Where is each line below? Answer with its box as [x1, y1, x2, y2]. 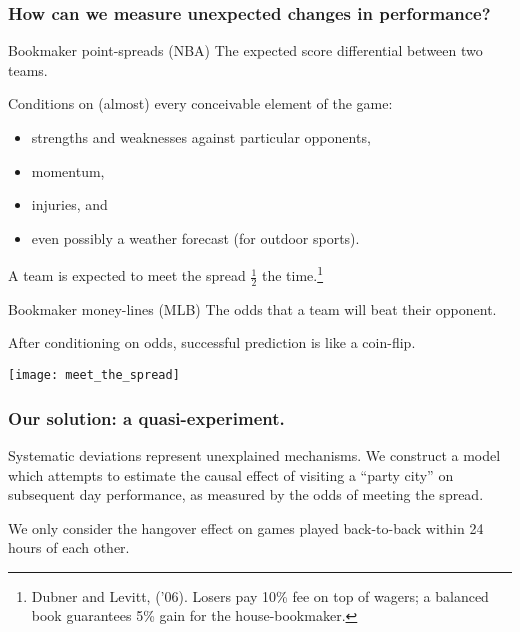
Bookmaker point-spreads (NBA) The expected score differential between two [8, 40, 483, 61]
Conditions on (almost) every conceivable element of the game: [8, 93, 393, 114]
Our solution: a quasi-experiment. [8, 405, 285, 430]
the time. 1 [261, 262, 324, 286]
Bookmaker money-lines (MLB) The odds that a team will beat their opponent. [8, 298, 497, 319]
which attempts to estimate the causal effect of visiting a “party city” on [8, 464, 454, 485]
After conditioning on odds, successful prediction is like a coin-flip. [8, 332, 416, 353]
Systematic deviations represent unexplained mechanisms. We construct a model [8, 444, 501, 465]
